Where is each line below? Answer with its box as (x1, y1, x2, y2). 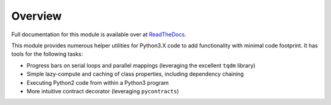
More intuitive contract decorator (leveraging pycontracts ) (26, 87, 179, 95)
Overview (11, 9, 62, 23)
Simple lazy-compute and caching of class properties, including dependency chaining (26, 71, 245, 78)
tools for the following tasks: (11, 50, 83, 58)
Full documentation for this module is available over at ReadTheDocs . (11, 31, 186, 38)
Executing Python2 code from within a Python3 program (26, 79, 169, 86)
